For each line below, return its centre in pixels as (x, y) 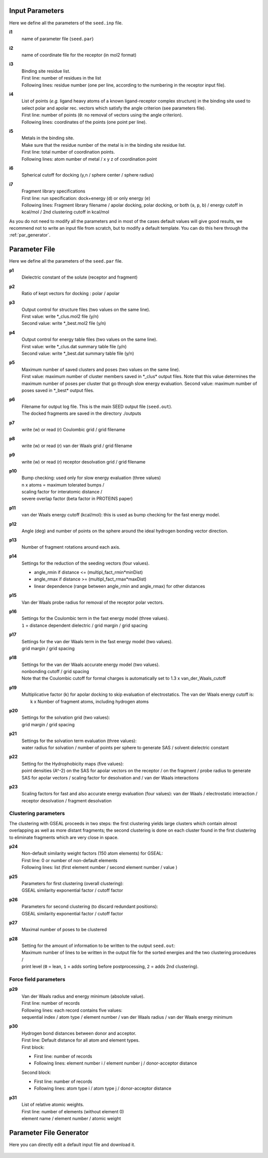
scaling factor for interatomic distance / (62, 492)
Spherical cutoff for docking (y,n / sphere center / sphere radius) (88, 175)
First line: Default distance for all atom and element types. (81, 1040)
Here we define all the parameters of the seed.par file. (66, 261)
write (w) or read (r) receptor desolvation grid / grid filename (84, 462)
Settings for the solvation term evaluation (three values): (79, 741)
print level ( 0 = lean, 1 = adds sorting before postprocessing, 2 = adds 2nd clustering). (110, 966)
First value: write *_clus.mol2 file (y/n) (60, 316)
